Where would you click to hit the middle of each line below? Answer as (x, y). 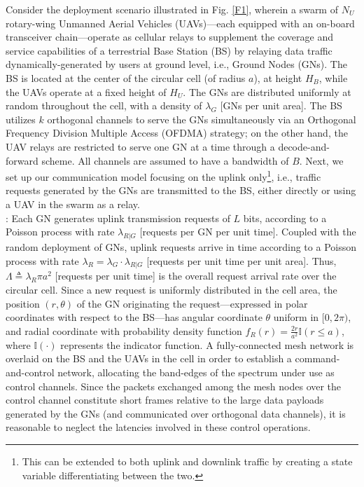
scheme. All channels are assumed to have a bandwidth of (165, 160)
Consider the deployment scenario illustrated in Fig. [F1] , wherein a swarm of (172, 9)
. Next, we (321, 160)
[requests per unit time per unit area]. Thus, (241, 260)
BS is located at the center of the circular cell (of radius (126, 77)
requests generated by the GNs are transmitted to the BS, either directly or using (181, 190)
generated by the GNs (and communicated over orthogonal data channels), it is (176, 413)
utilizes (21, 119)
